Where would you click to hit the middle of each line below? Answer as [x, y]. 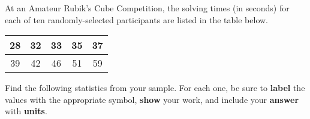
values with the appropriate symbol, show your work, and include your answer [152, 99]
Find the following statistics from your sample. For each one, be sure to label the [155, 88]
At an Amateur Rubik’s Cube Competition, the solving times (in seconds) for [147, 8]
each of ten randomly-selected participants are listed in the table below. [136, 19]
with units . [26, 111]
